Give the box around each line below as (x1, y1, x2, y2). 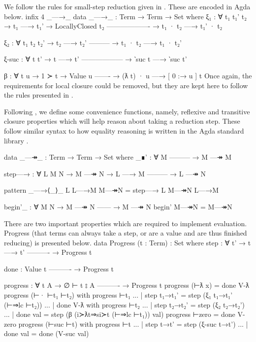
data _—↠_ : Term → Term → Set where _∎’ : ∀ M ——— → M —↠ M (4, 152, 231, 162)
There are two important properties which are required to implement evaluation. (4, 218, 247, 228)
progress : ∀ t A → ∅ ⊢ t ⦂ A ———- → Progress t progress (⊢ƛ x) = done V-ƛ (4, 280, 249, 290)
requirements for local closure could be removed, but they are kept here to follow (4, 80, 248, 90)
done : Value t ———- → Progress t (4, 263, 114, 274)
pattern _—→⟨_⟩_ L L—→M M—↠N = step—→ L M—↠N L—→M (4, 185, 219, 195)
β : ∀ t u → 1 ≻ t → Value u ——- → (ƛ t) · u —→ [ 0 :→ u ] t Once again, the (4, 70, 252, 80)
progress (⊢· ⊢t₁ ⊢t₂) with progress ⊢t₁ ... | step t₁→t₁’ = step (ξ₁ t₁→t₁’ (4, 290, 233, 300)
